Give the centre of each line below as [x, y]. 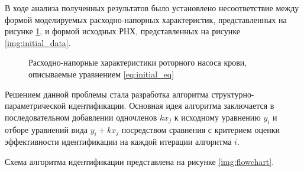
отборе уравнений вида [46, 129]
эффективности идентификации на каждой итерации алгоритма [118, 142]
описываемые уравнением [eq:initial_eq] [101, 74]
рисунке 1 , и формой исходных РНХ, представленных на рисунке [122, 31]
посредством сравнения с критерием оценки [201, 129]
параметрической [35, 106]
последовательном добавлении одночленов [81, 117]
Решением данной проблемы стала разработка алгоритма [107, 94]
